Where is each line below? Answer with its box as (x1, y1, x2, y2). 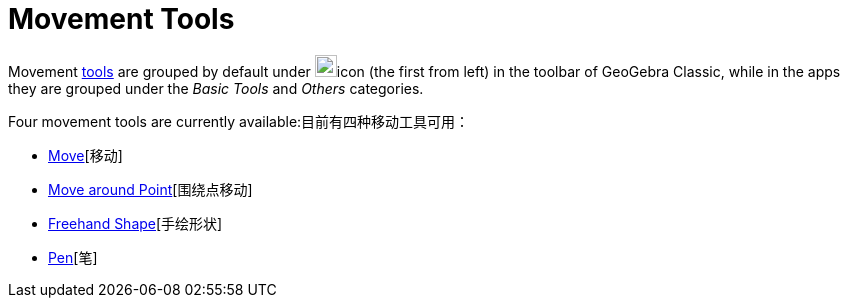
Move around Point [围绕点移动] (48, 180, 253, 198)
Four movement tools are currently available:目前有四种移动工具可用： (8, 112, 470, 130)
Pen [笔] (48, 248, 98, 266)
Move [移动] (48, 146, 123, 164)
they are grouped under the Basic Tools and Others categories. (8, 79, 424, 97)
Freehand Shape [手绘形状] (48, 214, 223, 232)
